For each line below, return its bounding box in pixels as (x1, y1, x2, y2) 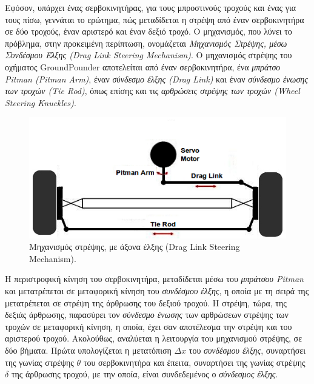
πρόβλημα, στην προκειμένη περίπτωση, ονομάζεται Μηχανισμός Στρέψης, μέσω (5, 36, 287, 49)
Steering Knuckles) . (5, 96, 76, 109)
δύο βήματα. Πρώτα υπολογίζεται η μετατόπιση (5, 343, 172, 356)
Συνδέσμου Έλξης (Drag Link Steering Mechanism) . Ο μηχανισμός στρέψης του (5, 49, 292, 61)
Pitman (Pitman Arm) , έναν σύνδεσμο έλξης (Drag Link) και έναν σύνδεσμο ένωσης (5, 72, 308, 85)
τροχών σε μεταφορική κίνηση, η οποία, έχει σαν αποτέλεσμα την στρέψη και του (5, 320, 292, 332)
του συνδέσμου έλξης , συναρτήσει (189, 343, 306, 356)
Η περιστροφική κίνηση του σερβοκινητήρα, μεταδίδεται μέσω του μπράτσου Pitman (5, 272, 304, 285)
